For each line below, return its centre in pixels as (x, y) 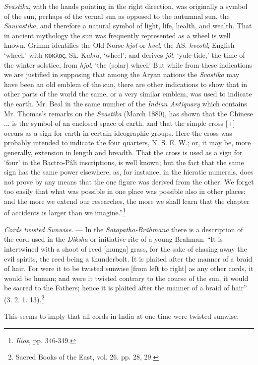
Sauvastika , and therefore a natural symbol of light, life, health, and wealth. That (128, 26)
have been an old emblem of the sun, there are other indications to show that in (126, 84)
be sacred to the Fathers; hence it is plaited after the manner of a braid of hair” (126, 288)
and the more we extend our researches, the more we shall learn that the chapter (127, 201)
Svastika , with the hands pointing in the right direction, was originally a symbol (126, 6)
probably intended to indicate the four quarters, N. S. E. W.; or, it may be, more (128, 142)
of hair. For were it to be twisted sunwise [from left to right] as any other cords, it (129, 268)
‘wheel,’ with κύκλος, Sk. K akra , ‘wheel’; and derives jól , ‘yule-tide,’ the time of (125, 54)
